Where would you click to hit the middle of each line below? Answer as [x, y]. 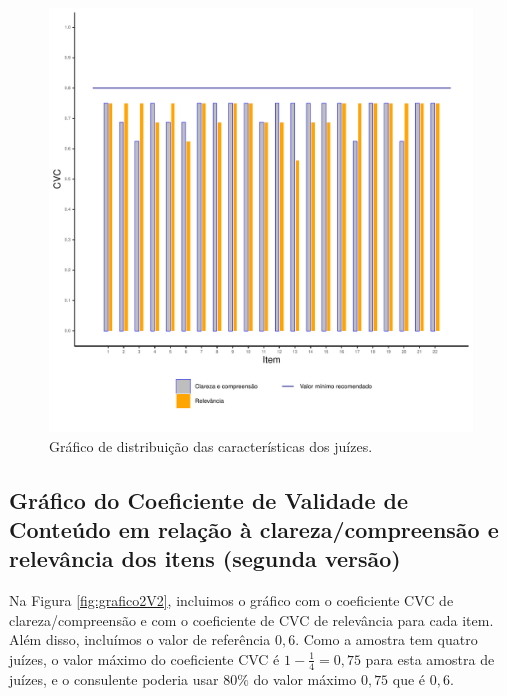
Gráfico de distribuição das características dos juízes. [211, 445]
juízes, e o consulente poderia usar [114, 678]
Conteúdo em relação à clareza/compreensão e [254, 528]
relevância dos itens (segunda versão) [205, 558]
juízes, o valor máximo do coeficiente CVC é [144, 658]
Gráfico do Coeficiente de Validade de [208, 499]
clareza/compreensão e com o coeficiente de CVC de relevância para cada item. [251, 619]
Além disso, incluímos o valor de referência [140, 639]
